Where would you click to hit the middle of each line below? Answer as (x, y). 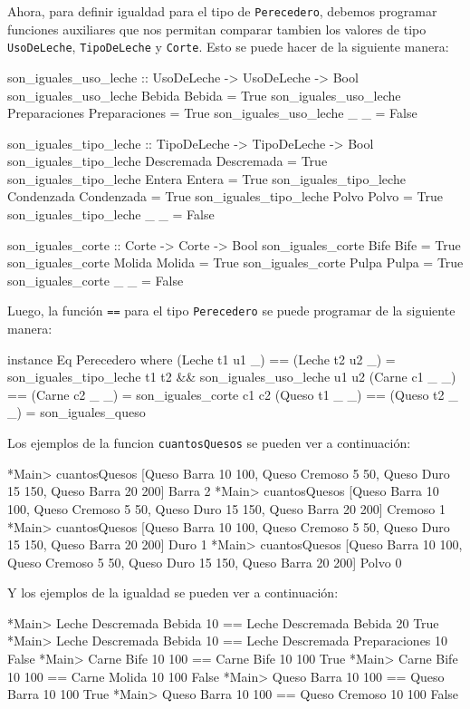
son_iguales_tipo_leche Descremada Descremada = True (168, 161)
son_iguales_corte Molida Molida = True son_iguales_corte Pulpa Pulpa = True (235, 262)
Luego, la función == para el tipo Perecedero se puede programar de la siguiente (231, 311)
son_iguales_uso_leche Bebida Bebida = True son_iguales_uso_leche (204, 95)
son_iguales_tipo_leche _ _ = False (111, 214)
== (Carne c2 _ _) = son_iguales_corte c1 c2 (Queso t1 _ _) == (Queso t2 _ (233, 394)
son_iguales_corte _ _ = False (96, 280)
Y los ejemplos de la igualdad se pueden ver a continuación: (173, 592)
